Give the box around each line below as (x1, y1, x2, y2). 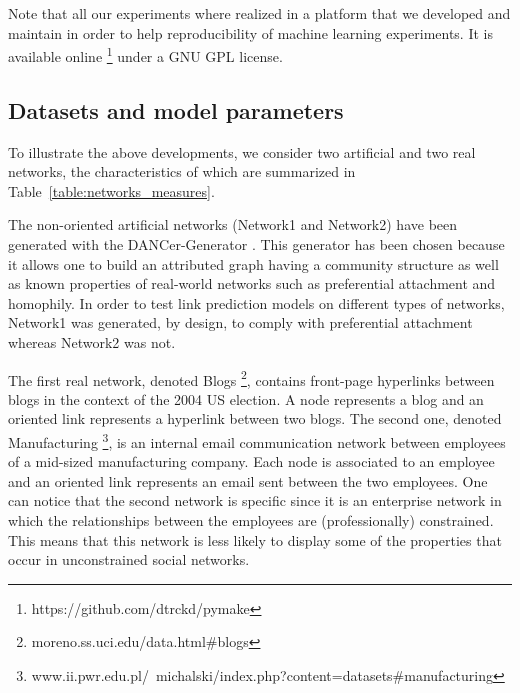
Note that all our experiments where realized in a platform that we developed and (8, 3, 511, 23)
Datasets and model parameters (8, 94, 344, 125)
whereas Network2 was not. (8, 331, 176, 352)
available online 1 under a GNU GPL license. (8, 43, 283, 66)
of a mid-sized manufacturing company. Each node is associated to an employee (8, 451, 495, 472)
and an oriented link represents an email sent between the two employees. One (8, 470, 488, 491)
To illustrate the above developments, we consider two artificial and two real (8, 141, 476, 162)
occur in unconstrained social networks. (8, 549, 250, 570)
